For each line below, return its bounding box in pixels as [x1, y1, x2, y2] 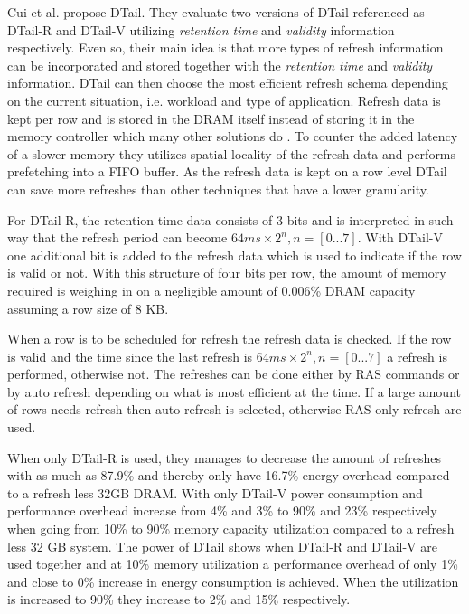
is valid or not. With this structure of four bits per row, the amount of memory [7, 263, 446, 282]
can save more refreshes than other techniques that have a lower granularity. [7, 179, 429, 198]
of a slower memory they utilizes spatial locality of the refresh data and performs [7, 144, 456, 163]
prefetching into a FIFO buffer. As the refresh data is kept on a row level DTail [7, 162, 447, 181]
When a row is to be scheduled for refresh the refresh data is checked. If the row [7, 329, 452, 348]
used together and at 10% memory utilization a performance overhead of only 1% [7, 554, 458, 573]
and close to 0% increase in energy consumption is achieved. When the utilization [7, 571, 459, 590]
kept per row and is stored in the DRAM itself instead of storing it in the [7, 109, 415, 128]
